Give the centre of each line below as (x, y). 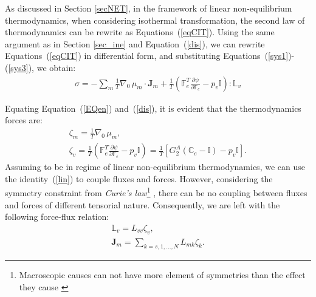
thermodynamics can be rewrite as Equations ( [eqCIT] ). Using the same (140, 32)
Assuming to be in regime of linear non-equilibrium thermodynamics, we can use (155, 167)
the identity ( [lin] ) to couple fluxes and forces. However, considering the (139, 178)
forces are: (24, 120)
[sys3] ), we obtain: (42, 67)
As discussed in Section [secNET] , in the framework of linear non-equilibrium (149, 8)
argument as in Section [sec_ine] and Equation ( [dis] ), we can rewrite (135, 43)
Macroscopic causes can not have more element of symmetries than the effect (162, 275)
